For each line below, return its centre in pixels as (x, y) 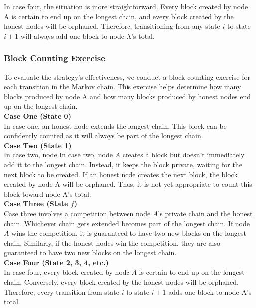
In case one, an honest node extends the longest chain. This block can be (115, 125)
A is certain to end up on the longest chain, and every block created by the (119, 16)
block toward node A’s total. (48, 194)
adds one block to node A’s (210, 291)
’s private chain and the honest (205, 213)
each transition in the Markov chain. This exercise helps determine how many (123, 86)
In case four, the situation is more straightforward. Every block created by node (126, 6)
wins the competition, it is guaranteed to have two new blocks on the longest (129, 233)
